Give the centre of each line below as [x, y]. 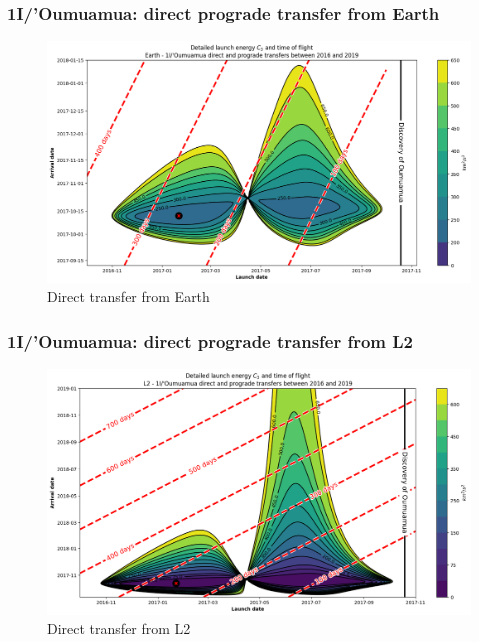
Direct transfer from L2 [119, 628]
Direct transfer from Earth [128, 296]
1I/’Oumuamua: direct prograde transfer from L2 [210, 340]
